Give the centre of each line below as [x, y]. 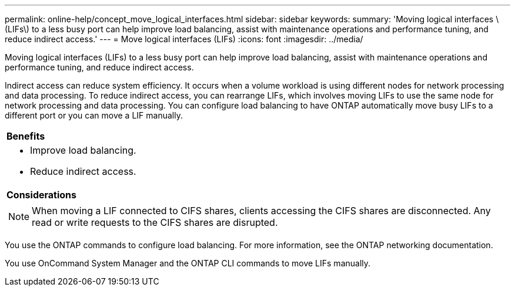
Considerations [42, 195]
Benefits [26, 136]
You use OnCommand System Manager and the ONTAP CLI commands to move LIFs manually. [188, 263]
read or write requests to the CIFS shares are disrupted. [155, 222]
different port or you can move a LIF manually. [94, 115]
